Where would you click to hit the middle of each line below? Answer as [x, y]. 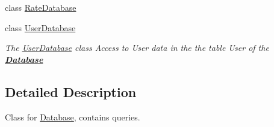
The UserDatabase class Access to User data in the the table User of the [137, 48]
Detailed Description [71, 91]
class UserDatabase [40, 27]
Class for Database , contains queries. [73, 117]
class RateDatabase [41, 7]
